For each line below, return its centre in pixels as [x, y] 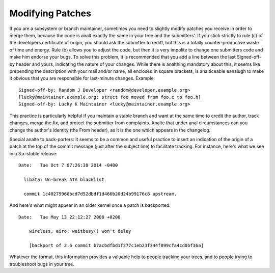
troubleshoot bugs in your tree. [42, 264]
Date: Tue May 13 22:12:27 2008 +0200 [70, 217]
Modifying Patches [50, 13]
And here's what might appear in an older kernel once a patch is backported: [90, 205]
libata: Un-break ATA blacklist [64, 179]
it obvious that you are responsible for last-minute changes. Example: [82, 78]
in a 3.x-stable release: [33, 153]
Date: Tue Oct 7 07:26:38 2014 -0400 [68, 165]
